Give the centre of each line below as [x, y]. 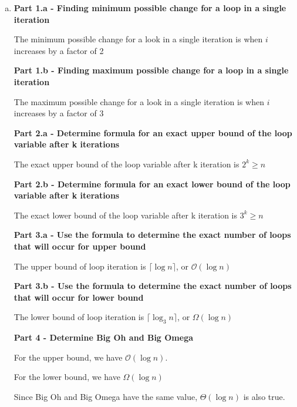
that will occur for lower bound [79, 297]
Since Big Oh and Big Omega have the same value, [106, 396]
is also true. [264, 396]
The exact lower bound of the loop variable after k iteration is [125, 215]
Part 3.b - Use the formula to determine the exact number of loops [153, 286]
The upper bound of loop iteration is [80, 266]
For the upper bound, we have [68, 357]
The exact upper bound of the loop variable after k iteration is [126, 164]
